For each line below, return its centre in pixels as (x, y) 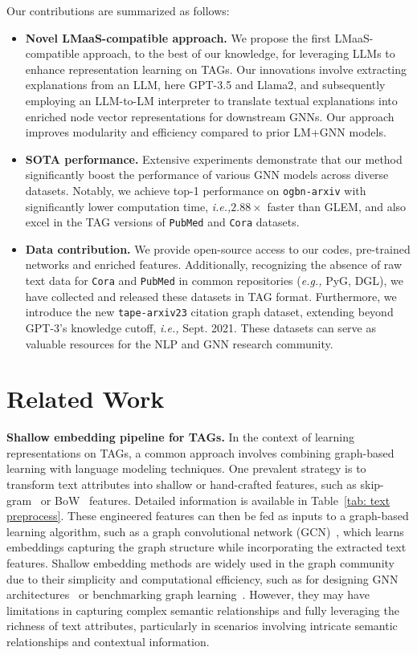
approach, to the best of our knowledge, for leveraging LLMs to (239, 53)
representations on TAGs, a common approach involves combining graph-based (200, 452)
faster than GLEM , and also (337, 206)
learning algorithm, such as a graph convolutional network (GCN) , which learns (205, 531)
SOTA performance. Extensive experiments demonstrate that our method (214, 159)
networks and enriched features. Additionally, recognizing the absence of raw (214, 264)
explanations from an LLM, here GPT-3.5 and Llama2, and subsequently (205, 85)
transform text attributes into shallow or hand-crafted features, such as (182, 484)
